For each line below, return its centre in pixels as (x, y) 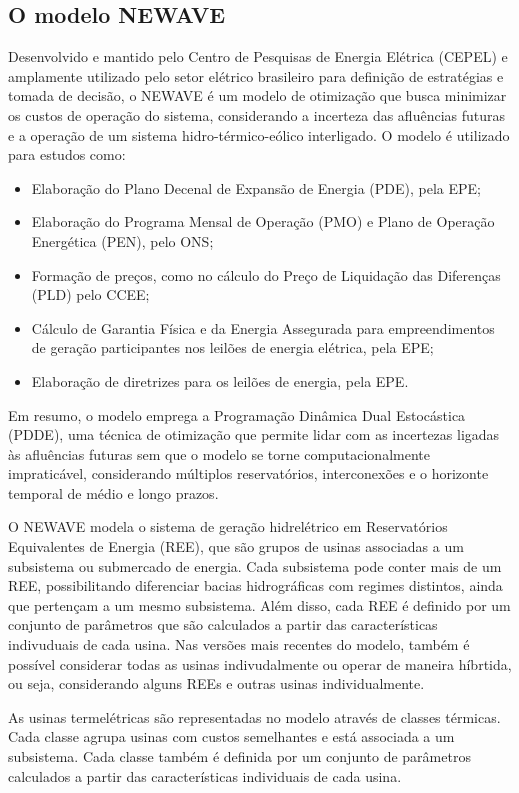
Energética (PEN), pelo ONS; (122, 240)
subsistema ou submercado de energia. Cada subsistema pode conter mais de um (255, 565)
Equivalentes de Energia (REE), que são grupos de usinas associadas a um (236, 546)
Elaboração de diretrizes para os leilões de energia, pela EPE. (220, 380)
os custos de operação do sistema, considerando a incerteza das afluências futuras (257, 114)
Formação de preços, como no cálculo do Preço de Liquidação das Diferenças (266, 274)
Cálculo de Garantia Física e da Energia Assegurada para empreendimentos (263, 327)
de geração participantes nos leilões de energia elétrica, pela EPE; (232, 347)
